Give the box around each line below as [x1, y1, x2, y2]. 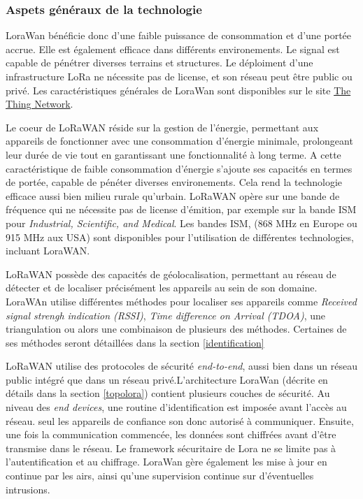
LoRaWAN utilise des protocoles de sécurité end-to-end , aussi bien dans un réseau [6, 359, 357, 373]
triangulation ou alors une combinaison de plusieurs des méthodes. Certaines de [6, 321, 347, 336]
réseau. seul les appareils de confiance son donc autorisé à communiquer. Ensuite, [6, 413, 354, 428]
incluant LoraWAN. [6, 243, 90, 258]
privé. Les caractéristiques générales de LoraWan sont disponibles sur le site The [6, 82, 351, 97]
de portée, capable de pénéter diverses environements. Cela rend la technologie [6, 175, 343, 189]
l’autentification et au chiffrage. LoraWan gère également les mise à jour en [6, 454, 327, 469]
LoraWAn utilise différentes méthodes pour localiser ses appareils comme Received [6, 294, 357, 308]
